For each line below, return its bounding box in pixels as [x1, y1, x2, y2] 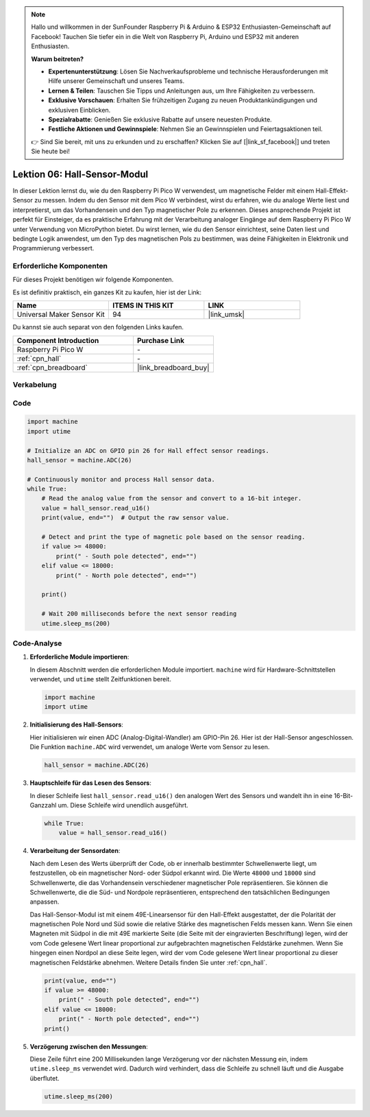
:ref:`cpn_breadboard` [16, 362, 88, 372]
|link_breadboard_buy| [137, 362, 210, 372]
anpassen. [29, 897, 60, 906]
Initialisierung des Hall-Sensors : [29, 720, 123, 729]
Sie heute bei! [31, 148, 70, 156]
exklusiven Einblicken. [48, 106, 111, 114]
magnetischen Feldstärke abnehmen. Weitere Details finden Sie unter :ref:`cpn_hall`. [29, 958, 267, 967]
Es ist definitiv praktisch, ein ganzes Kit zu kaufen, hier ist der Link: [12, 288, 202, 296]
